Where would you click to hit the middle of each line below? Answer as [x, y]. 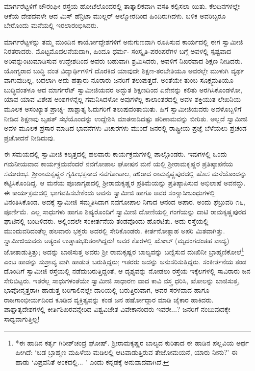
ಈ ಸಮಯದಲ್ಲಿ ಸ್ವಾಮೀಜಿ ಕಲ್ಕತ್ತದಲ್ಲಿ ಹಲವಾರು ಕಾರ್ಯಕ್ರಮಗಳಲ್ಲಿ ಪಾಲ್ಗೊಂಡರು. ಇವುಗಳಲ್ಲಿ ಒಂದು [115, 154]
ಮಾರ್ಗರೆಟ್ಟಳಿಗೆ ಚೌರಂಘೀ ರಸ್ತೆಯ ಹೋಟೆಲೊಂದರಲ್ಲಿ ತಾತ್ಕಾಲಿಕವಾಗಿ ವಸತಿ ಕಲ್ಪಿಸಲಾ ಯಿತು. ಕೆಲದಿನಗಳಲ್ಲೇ [122, 6]
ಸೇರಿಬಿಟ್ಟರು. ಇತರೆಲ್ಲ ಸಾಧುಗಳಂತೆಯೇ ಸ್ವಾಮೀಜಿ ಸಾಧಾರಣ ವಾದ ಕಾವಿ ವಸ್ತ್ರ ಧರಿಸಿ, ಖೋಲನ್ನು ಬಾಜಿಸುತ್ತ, [122, 280]
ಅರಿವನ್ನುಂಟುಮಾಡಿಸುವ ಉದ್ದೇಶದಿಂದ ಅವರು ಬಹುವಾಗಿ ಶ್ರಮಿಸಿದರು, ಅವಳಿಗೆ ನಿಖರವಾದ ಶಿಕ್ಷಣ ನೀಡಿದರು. [123, 60]
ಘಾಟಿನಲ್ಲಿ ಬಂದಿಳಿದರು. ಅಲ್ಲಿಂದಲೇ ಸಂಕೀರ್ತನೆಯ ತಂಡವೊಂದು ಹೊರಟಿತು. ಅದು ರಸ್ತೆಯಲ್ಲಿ [106, 221]
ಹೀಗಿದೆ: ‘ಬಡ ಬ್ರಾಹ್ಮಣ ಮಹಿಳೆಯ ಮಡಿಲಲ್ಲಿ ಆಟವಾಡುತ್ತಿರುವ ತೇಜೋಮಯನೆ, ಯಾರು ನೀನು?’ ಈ [127, 352]
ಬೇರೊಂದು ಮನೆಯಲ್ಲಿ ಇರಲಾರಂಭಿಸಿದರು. [51, 25]
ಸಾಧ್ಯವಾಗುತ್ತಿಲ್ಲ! [22, 319]
